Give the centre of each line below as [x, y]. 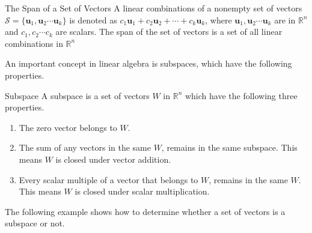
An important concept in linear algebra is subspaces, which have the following [148, 63]
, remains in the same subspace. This [229, 147]
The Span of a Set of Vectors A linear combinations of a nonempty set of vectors [154, 8]
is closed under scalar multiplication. [142, 191]
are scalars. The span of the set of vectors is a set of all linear [169, 32]
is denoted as [93, 20]
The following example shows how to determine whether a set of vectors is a [145, 211]
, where [219, 20]
